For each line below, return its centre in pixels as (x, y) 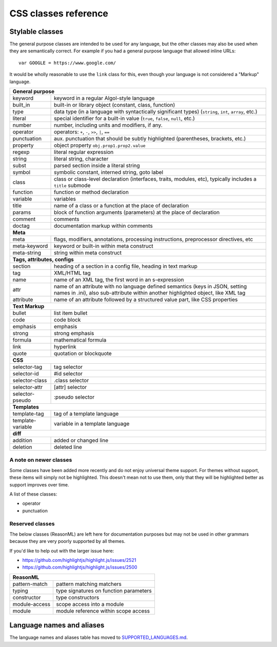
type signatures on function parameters (104, 591)
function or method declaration (92, 192)
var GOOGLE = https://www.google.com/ (67, 63)
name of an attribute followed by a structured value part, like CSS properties (146, 300)
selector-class (30, 381)
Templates (26, 407)
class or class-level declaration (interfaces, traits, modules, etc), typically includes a (155, 179)
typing (20, 591)
